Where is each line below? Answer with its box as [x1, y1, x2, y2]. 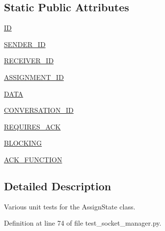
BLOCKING [4, 138, 42, 148]
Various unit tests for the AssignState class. [4, 201, 136, 211]
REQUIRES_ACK [4, 121, 61, 131]
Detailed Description [4, 178, 111, 193]
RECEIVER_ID [4, 55, 54, 66]
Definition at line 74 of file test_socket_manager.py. [4, 218, 162, 228]
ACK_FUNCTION [4, 154, 62, 164]
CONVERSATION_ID [4, 105, 74, 115]
